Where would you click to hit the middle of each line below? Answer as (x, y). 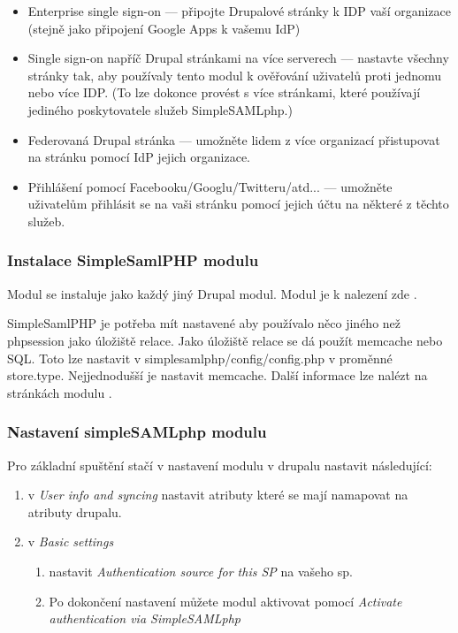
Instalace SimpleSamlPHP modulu (133, 260)
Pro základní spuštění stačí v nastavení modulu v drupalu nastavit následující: (220, 465)
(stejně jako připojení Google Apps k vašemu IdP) (164, 28)
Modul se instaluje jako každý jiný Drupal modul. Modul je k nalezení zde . (212, 293)
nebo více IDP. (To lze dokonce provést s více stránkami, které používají (224, 92)
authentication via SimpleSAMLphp (145, 618)
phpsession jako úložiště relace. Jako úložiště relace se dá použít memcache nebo (225, 340)
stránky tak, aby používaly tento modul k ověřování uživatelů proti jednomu (235, 75)
